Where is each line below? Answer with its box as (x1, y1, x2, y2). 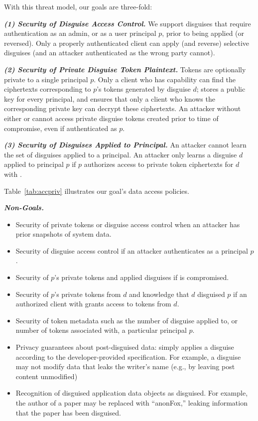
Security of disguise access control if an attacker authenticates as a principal (15, 245, 248, 256)
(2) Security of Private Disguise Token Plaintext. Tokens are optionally (4, 64, 246, 74)
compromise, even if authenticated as (4, 123, 117, 133)
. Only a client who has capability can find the (94, 74, 236, 84)
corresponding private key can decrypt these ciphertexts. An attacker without (4, 103, 241, 114)
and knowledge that (129, 288, 189, 299)
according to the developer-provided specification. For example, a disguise (15, 351, 241, 362)
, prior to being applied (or (162, 28, 245, 38)
